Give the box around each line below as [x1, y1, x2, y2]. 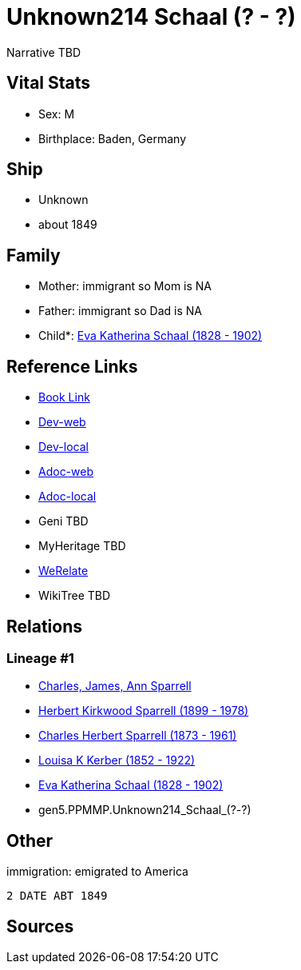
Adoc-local [38, 489, 97, 504]
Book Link [38, 390, 90, 405]
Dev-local [38, 440, 89, 454]
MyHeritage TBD [38, 539, 126, 553]
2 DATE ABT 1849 [6, 889, 108, 903]
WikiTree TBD [38, 589, 111, 603]
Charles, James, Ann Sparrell [38, 679, 192, 693]
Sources [6, 916, 74, 936]
